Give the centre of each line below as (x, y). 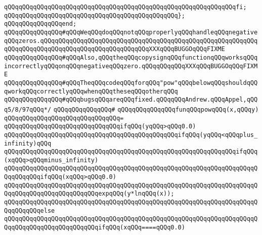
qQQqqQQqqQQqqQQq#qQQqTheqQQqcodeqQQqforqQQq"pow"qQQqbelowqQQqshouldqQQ (131, 83)
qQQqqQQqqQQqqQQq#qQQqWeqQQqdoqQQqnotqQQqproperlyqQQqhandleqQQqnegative (131, 32)
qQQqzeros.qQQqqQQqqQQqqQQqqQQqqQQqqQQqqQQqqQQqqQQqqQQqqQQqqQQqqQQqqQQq (131, 41)
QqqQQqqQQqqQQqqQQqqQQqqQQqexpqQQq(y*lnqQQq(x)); (89, 194)
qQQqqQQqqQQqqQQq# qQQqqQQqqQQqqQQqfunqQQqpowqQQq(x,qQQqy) (156, 109)
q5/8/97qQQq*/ (28, 109)
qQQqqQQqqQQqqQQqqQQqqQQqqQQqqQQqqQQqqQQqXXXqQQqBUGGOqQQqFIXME (115, 49)
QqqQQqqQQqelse (30, 210)
